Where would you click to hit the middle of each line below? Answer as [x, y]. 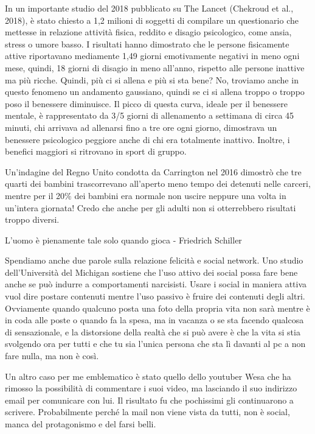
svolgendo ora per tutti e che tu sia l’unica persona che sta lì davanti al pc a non [155, 344]
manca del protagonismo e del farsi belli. [81, 424]
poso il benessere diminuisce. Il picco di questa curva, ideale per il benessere [146, 103]
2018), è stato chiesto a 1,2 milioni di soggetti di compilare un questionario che [152, 20]
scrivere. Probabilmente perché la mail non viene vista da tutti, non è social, [147, 412]
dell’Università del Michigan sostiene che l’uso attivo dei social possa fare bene [151, 272]
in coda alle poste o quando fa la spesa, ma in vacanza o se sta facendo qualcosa [154, 320]
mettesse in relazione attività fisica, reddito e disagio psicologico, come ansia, [148, 32]
